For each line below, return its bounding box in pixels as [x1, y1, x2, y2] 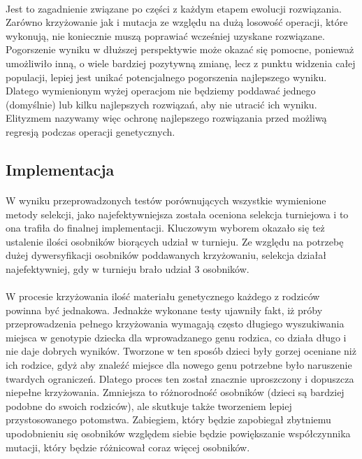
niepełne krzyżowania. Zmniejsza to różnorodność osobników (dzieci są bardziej [6, 385, 345, 400]
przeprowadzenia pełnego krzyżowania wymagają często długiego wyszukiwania [6, 316, 345, 331]
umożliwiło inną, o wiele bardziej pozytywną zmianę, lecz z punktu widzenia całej [6, 55, 356, 70]
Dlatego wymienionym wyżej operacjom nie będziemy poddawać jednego [6, 83, 316, 98]
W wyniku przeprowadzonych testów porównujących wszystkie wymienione [6, 192, 326, 207]
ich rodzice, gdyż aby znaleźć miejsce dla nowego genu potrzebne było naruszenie [6, 358, 352, 372]
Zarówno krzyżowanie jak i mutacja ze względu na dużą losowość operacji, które [6, 15, 348, 29]
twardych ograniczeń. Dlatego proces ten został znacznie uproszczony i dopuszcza [6, 371, 354, 386]
